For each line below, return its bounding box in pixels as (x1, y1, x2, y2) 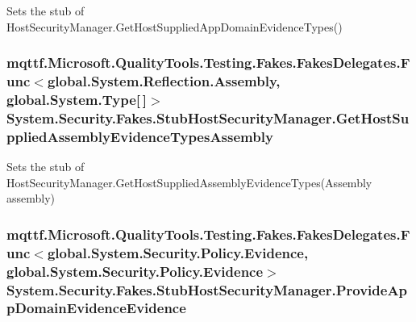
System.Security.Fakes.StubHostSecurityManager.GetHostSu (6, 107, 410, 128)
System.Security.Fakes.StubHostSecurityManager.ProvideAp (6, 279, 408, 299)
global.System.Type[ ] (6, 89, 147, 109)
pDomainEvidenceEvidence (6, 298, 186, 318)
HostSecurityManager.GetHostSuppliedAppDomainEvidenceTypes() (6, 18, 343, 35)
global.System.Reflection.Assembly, (47, 71, 281, 91)
